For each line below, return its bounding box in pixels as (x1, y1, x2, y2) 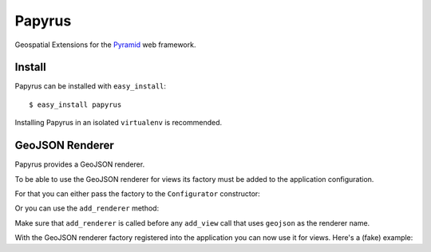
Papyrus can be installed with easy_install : (14, 81, 167, 91)
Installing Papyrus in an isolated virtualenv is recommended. (14, 118, 223, 128)
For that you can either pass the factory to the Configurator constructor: (14, 188, 261, 199)
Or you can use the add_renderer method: (14, 203, 160, 213)
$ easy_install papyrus (29, 100, 122, 109)
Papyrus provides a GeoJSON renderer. (14, 159, 145, 169)
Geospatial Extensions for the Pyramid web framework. (14, 40, 196, 49)
